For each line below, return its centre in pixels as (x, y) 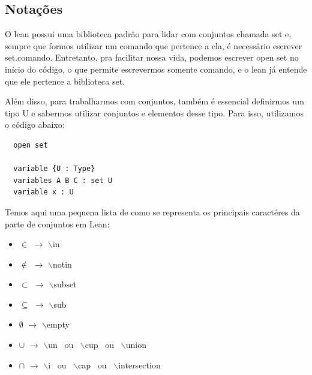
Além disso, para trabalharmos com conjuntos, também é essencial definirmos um (154, 101)
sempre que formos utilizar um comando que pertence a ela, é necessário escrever (154, 45)
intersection (139, 364)
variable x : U (43, 192)
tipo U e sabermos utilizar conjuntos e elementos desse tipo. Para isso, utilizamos (154, 112)
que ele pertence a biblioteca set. (65, 81)
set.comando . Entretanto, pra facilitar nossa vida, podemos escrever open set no (152, 57)
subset (65, 284)
